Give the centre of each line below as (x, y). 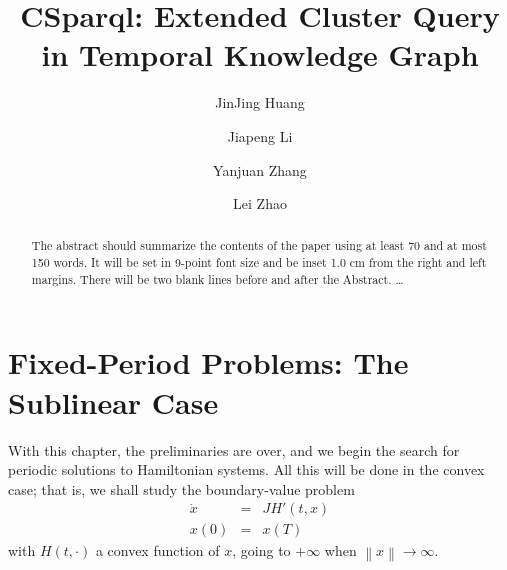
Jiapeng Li (260, 135)
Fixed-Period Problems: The (208, 362)
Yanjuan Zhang (260, 169)
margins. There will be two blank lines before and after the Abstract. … (217, 278)
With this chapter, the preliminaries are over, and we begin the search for (234, 449)
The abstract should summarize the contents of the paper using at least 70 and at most (259, 245)
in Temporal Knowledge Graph (260, 54)
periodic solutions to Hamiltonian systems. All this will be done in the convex (246, 469)
